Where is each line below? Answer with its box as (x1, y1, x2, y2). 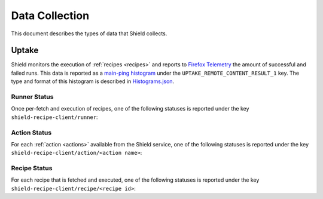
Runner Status (11, 93, 54, 101)
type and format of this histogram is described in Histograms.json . (11, 78, 175, 85)
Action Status (11, 128, 52, 137)
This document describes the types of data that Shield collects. (11, 30, 167, 37)
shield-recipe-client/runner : (11, 114, 98, 121)
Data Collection (11, 9, 90, 22)
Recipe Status (11, 164, 53, 173)
